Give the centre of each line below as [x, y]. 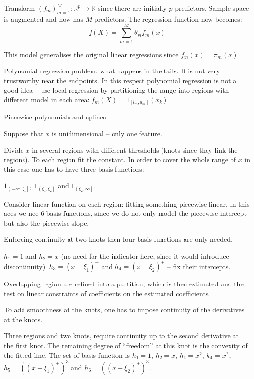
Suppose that [24, 133]
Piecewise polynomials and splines [55, 117]
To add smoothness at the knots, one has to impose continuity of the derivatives [124, 310]
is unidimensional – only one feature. [107, 133]
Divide [14, 150]
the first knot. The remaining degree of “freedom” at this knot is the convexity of [126, 345]
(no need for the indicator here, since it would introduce [145, 255]
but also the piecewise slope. [46, 223]
